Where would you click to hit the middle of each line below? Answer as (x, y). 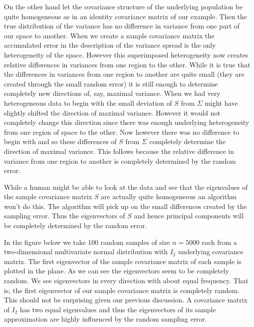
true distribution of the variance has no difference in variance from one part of (122, 26)
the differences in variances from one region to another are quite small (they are (124, 74)
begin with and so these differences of (60, 141)
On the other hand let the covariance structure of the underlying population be (123, 6)
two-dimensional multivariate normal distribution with (86, 252)
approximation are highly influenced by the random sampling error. (105, 319)
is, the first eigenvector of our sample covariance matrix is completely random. (122, 290)
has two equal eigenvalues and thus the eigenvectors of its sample (118, 309)
